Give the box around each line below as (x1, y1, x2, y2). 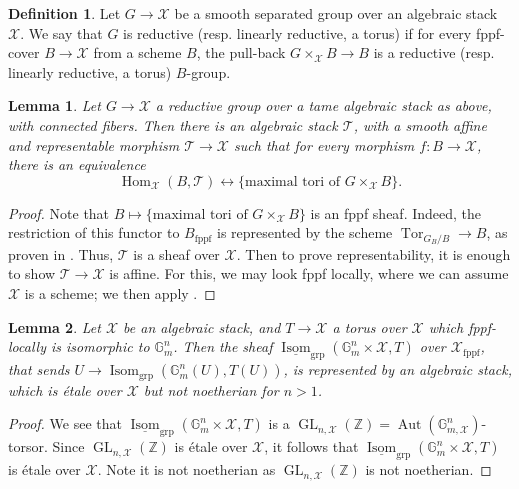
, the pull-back (196, 42, 286, 63)
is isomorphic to (50, 336, 150, 357)
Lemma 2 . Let (8, 316, 101, 337)
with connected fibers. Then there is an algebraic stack (8, 114, 338, 135)
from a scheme (93, 42, 182, 63)
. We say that (20, 22, 103, 43)
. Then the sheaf (173, 336, 273, 357)
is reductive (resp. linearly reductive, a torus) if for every (123, 22, 472, 43)
